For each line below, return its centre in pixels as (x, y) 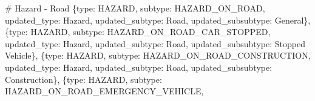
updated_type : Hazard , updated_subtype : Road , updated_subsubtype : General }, (158, 20)
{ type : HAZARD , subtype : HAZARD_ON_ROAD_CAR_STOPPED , (138, 32)
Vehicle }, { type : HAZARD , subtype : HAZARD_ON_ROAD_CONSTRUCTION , (158, 55)
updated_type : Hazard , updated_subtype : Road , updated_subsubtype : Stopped (155, 43)
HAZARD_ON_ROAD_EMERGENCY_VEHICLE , (104, 91)
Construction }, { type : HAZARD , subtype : (83, 79)
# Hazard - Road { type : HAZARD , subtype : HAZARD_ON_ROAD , (135, 8)
